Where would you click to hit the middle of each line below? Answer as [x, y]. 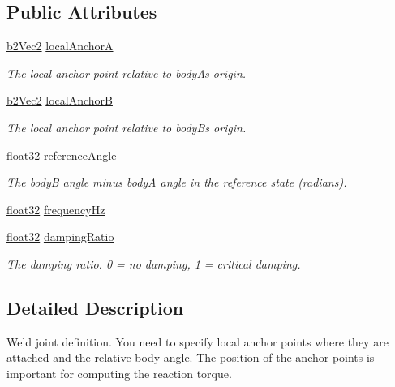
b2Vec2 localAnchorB [60, 100]
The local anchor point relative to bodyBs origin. [127, 127]
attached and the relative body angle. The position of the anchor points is [191, 357]
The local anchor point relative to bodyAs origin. [127, 73]
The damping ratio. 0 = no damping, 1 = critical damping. [154, 263]
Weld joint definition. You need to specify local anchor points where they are [197, 341]
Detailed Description [95, 307]
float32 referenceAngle [62, 155]
